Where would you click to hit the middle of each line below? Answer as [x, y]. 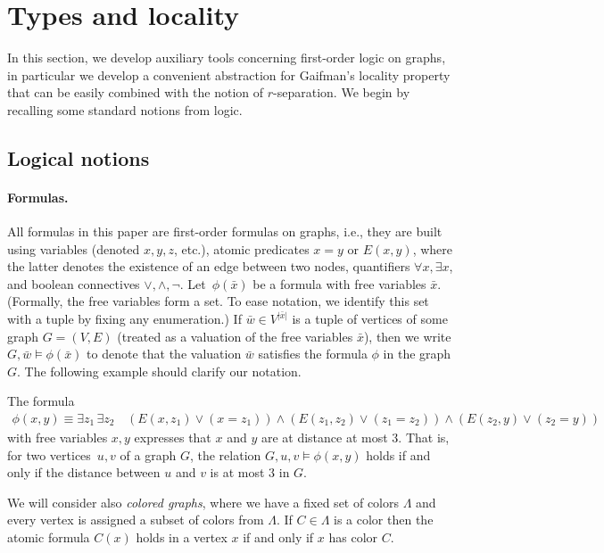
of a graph [148, 454]
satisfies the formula [313, 354]
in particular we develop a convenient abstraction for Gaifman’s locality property [229, 74]
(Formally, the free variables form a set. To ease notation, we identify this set [218, 301]
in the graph [417, 354]
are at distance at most [324, 437]
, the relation [225, 454]
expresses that [173, 437]
